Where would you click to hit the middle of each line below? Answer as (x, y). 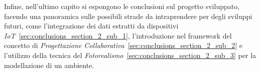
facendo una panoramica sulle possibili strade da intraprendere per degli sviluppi (128, 16)
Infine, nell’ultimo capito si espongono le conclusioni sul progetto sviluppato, (122, 6)
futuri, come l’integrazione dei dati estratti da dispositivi (91, 26)
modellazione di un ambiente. (49, 65)
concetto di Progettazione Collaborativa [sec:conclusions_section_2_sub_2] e (123, 45)
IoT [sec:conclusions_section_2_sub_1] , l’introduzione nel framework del (118, 35)
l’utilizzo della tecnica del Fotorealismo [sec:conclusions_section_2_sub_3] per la (130, 55)
